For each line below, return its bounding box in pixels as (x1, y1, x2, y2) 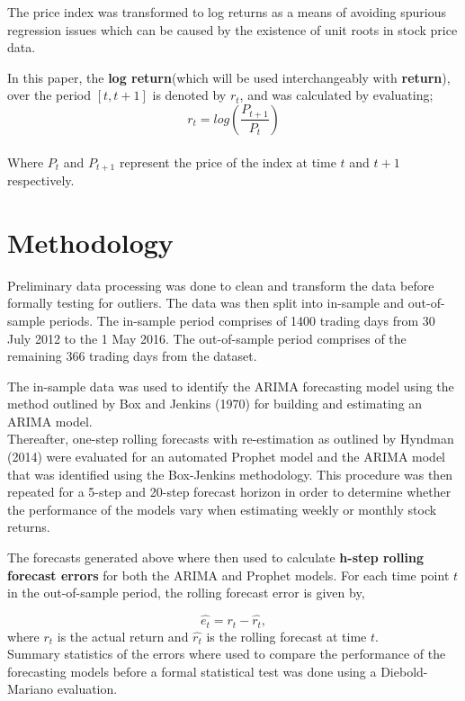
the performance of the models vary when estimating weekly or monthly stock (7, 499, 437, 518)
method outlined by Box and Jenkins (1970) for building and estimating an (7, 394, 423, 413)
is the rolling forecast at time (206, 626, 367, 645)
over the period (7, 85, 92, 104)
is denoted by (152, 85, 227, 104)
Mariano (7, 679, 54, 698)
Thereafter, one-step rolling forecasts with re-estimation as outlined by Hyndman (7, 429, 454, 448)
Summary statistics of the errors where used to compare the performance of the (7, 644, 446, 663)
